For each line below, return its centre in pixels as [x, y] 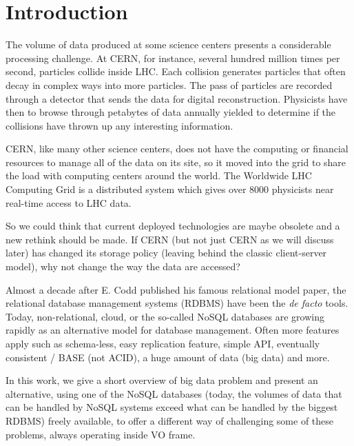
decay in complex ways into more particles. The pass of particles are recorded [169, 84]
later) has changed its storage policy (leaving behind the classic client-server [166, 253]
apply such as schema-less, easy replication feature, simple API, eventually [163, 343]
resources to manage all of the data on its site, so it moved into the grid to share [176, 162]
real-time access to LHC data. [69, 202]
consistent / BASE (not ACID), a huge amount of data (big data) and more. [168, 357]
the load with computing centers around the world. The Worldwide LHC [159, 175]
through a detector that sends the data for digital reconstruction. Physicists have [177, 98]
